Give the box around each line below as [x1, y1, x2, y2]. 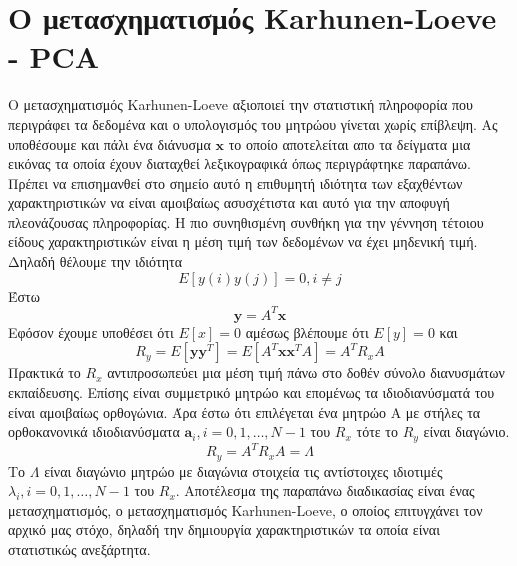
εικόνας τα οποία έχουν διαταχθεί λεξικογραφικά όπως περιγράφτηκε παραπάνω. [8, 153, 471, 174]
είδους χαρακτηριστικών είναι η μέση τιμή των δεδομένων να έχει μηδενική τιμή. [8, 231, 478, 252]
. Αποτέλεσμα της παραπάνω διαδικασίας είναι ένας [175, 480, 475, 501]
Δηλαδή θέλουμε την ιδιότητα [8, 251, 183, 272]
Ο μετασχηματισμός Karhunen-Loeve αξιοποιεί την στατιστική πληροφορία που [8, 94, 473, 115]
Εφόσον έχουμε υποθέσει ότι [8, 321, 174, 342]
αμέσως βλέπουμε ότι [245, 321, 369, 342]
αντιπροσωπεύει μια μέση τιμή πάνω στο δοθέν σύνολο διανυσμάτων [107, 362, 505, 383]
